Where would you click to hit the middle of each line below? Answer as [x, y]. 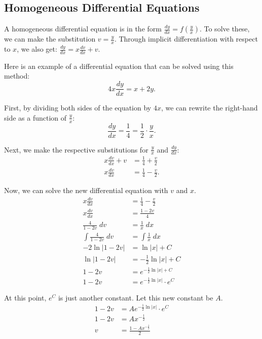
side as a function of [35, 117]
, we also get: [37, 49]
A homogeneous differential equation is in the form [83, 29]
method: [17, 76]
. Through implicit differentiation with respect [186, 39]
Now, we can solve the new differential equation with [86, 190]
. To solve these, [224, 29]
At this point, [25, 297]
